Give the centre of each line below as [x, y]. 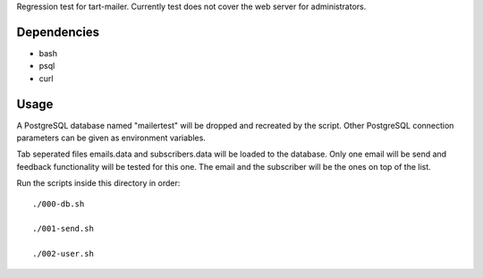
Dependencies [58, 32]
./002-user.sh [63, 254]
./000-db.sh [59, 204]
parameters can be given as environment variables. [111, 138]
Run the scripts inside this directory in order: [98, 183]
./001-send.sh [63, 229]
